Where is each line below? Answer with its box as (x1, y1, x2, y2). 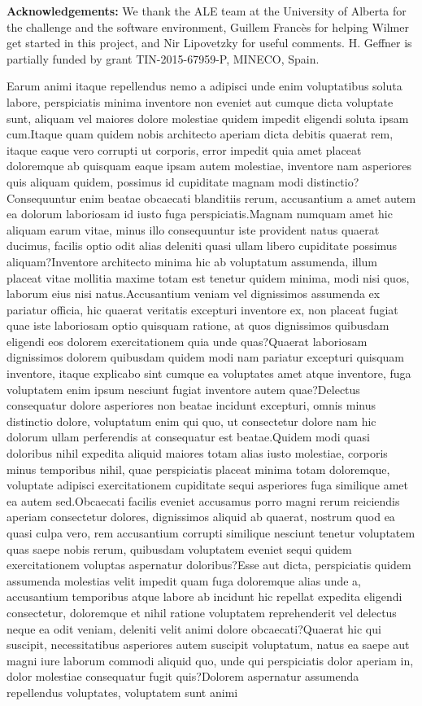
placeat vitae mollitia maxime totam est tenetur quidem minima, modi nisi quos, (7, 269, 410, 286)
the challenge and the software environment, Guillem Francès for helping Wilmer (7, 18, 409, 35)
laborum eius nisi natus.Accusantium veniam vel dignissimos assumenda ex (7, 285, 381, 302)
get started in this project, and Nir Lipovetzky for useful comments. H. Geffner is (7, 34, 412, 51)
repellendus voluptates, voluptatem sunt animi (7, 683, 238, 700)
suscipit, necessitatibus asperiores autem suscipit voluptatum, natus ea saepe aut (7, 636, 410, 653)
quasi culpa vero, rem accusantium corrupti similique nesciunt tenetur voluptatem (7, 524, 415, 541)
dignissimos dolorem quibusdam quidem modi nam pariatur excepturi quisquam (7, 349, 405, 366)
